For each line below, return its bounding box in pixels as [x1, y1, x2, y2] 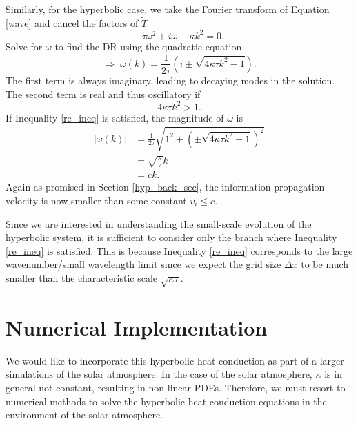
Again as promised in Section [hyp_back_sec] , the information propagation [6, 180, 325, 194]
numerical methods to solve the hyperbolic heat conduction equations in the [6, 394, 327, 408]
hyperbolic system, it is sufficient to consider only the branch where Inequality [6, 230, 337, 244]
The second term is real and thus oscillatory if [6, 86, 201, 101]
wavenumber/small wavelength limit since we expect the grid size [6, 257, 281, 271]
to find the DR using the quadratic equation [54, 39, 242, 53]
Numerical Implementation [6, 313, 268, 341]
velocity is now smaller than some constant [6, 193, 187, 208]
